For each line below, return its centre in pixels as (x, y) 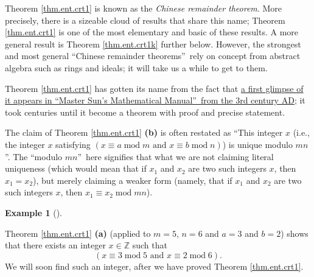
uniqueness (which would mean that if (76, 168)
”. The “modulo (34, 156)
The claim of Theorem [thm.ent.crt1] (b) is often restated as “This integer (144, 132)
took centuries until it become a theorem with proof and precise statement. (145, 112)
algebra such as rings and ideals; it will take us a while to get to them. (136, 67)
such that (150, 245)
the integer (25, 144)
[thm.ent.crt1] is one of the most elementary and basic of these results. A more (152, 32)
